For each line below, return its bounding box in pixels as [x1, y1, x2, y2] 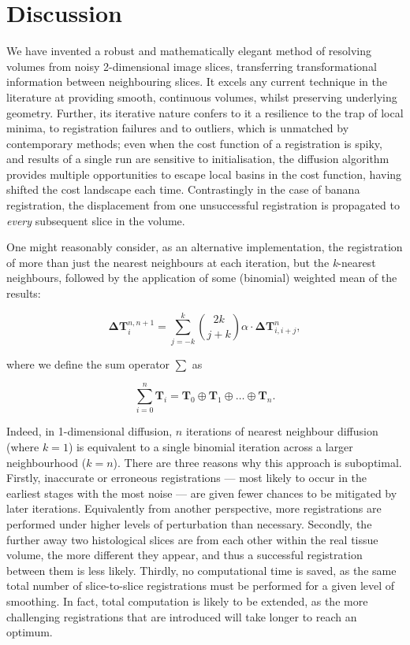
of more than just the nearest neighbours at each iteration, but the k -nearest [6, 254, 376, 270]
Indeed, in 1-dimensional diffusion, [6, 423, 173, 439]
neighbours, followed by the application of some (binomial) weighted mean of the [6, 269, 397, 286]
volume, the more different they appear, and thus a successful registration [6, 547, 363, 563]
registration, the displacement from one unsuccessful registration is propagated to [6, 197, 400, 213]
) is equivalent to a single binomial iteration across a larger [68, 439, 353, 455]
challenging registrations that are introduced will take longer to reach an [6, 608, 357, 625]
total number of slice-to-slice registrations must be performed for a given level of [6, 577, 395, 594]
